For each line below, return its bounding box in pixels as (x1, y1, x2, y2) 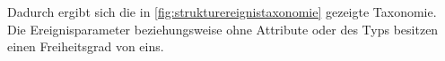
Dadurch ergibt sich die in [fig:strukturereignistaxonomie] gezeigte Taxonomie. (7, 3, 437, 20)
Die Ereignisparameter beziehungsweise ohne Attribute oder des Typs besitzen (7, 19, 439, 38)
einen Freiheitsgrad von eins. (7, 37, 164, 56)
